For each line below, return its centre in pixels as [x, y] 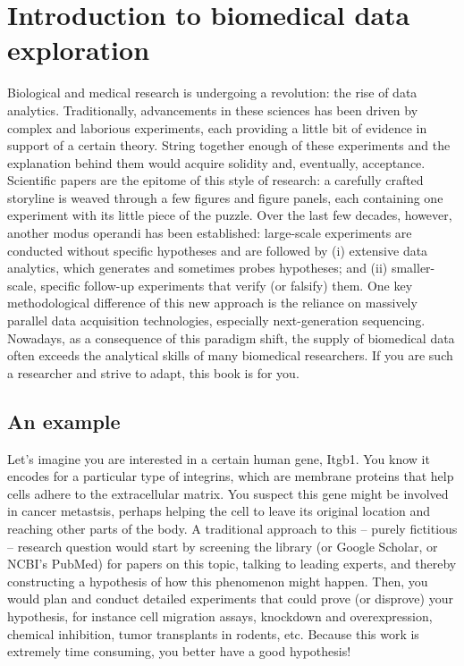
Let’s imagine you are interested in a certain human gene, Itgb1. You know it [219, 458]
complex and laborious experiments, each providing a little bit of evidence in [217, 127]
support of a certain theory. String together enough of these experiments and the [229, 145]
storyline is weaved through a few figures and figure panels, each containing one [225, 197]
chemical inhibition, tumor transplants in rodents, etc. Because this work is [213, 633]
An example [64, 421]
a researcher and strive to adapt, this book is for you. [153, 372]
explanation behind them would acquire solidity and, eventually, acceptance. [216, 162]
